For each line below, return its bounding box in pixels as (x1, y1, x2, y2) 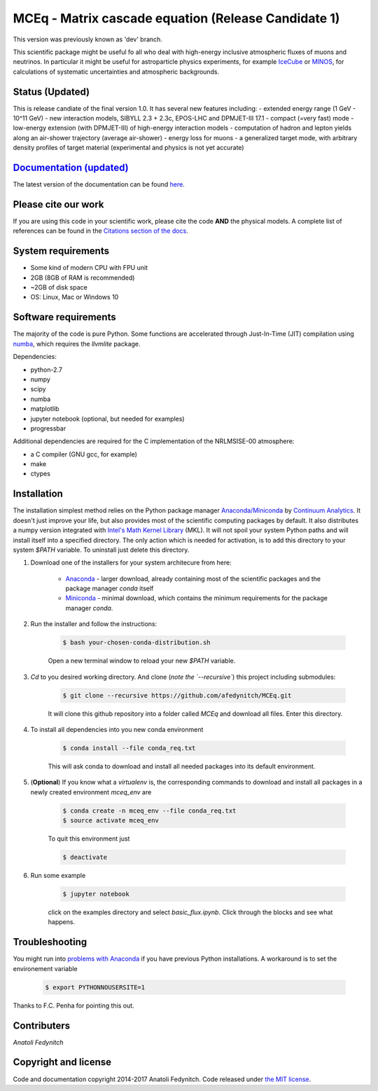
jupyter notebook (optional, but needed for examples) (30, 414, 185, 423)
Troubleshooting (13, 936, 87, 948)
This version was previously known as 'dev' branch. (13, 35, 162, 43)
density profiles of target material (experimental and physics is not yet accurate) (13, 144, 244, 152)
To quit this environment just (48, 834, 130, 843)
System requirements (13, 245, 110, 257)
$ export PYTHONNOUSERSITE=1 (45, 983, 146, 991)
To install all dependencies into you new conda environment (30, 725, 204, 733)
